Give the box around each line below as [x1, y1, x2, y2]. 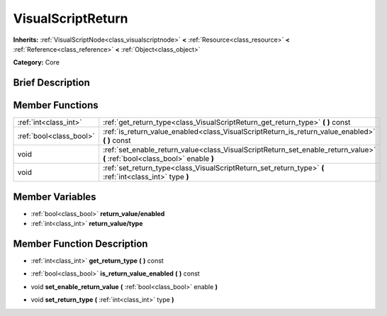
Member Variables [13, 191, 96, 203]
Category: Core [13, 58, 60, 67]
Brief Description [13, 77, 90, 89]
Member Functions [13, 99, 99, 111]
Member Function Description [13, 237, 148, 249]
